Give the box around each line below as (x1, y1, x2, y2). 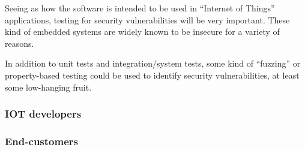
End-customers (5, 133, 78, 148)
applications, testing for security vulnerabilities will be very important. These (5, 13, 290, 26)
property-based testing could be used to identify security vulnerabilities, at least (5, 68, 300, 81)
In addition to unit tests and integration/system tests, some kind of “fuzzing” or (5, 57, 301, 70)
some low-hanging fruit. (5, 80, 92, 93)
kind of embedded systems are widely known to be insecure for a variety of (5, 25, 280, 38)
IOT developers (5, 106, 82, 121)
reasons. (5, 37, 34, 49)
